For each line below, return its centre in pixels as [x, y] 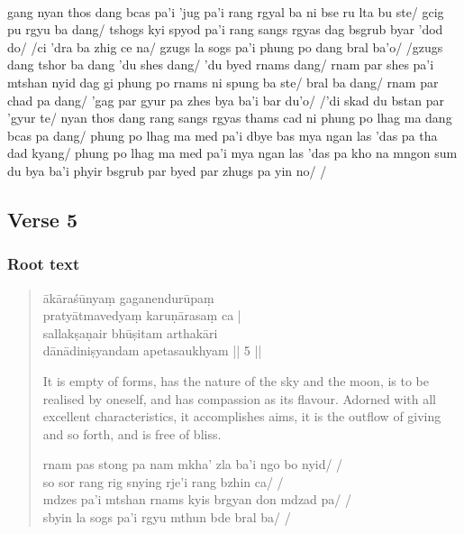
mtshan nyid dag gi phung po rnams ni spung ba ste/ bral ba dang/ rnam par [223, 82]
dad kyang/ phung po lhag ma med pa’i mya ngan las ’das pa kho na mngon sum [232, 153]
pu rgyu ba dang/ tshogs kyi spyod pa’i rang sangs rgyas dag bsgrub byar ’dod [225, 29]
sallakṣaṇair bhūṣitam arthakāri [130, 332]
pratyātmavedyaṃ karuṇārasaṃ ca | [142, 315]
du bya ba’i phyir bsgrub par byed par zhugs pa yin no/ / [167, 170]
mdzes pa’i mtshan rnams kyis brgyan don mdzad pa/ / [197, 499]
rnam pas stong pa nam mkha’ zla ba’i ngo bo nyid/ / [193, 464]
